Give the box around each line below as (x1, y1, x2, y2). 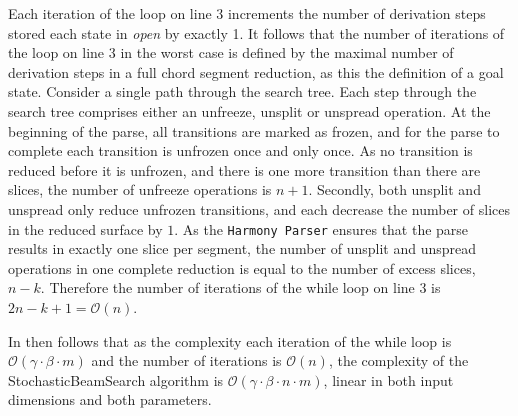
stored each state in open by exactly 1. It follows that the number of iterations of (8, 22, 505, 43)
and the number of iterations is (91, 350, 282, 371)
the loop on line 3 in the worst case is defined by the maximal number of (8, 42, 454, 63)
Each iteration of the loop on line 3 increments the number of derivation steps (8, 3, 486, 23)
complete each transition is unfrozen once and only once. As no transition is (8, 140, 473, 161)
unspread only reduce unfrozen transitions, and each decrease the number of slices (8, 198, 510, 219)
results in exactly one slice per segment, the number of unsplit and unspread (8, 238, 477, 259)
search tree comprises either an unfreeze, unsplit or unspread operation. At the (8, 100, 491, 121)
